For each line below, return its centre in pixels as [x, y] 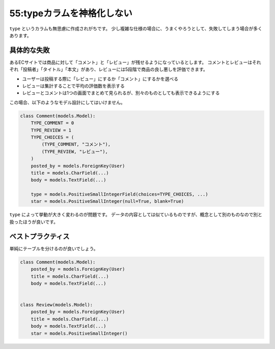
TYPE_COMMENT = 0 [52, 123]
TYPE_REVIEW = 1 [51, 130]
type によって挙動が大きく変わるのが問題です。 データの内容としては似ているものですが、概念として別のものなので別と [136, 214]
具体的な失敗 [30, 50]
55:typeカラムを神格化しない [71, 13]
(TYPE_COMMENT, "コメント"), [76, 144]
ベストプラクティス [39, 236]
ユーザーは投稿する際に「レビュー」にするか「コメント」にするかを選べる [100, 78]
